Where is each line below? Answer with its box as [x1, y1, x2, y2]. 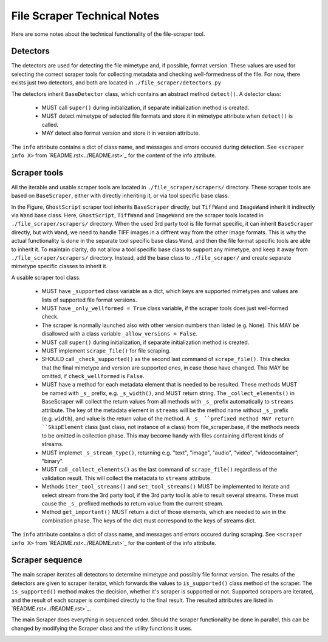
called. [41, 121, 59, 128]
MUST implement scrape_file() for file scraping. [41, 346, 171, 354]
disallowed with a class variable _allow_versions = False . [41, 330, 197, 337]
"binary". [41, 457, 64, 464]
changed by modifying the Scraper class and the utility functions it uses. [11, 624, 193, 632]
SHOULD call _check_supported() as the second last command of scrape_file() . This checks [41, 356, 290, 363]
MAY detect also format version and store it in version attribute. [41, 129, 200, 137]
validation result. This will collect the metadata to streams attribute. [41, 474, 212, 482]
